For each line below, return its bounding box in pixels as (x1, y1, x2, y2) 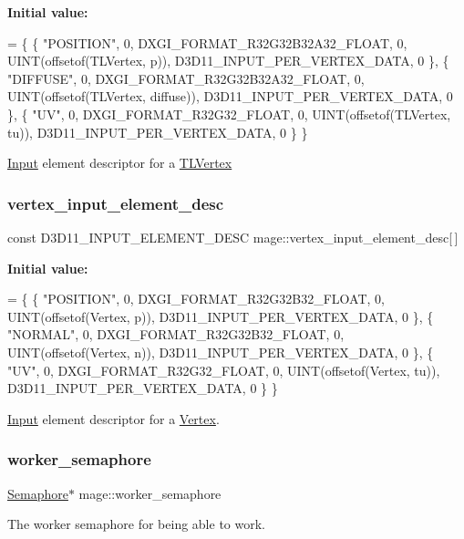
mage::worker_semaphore (78, 483, 222, 503)
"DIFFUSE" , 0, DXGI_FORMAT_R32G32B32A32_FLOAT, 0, (7, 68, 365, 88)
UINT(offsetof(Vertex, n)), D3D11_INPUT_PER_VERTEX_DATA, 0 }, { (7, 342, 434, 361)
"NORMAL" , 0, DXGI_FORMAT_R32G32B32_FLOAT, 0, (7, 325, 345, 344)
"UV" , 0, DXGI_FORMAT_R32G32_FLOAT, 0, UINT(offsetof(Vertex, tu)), (7, 360, 440, 379)
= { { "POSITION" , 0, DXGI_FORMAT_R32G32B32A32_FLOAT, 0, (7, 33, 407, 52)
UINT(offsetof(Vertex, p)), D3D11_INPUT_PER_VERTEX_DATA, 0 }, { (7, 306, 434, 326)
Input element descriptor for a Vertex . (7, 409, 220, 428)
